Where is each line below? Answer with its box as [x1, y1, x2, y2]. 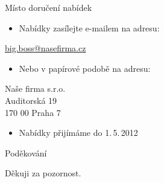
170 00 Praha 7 [5, 106, 61, 118]
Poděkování [5, 146, 47, 159]
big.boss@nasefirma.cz [5, 42, 86, 54]
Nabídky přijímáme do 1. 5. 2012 [19, 126, 138, 139]
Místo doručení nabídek [5, 1, 92, 13]
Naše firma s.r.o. [5, 82, 66, 95]
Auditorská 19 [5, 94, 57, 106]
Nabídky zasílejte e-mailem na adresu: [19, 21, 160, 34]
